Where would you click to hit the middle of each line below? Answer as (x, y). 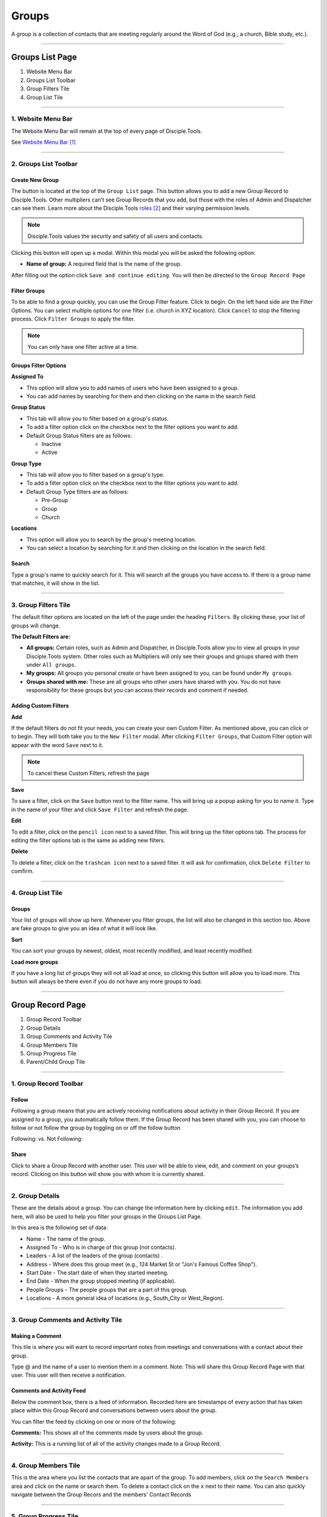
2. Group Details (35, 1195)
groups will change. (36, 626)
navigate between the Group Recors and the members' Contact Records (101, 1495)
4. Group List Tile (37, 893)
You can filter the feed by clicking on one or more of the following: (94, 1421)
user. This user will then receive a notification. (69, 1375)
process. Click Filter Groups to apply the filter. (73, 319)
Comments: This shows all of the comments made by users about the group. (107, 1433)
